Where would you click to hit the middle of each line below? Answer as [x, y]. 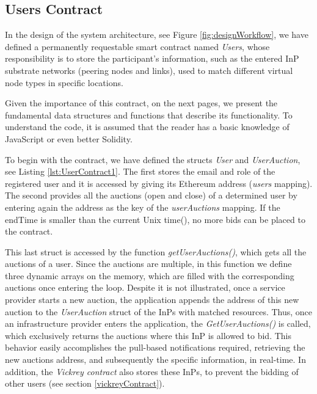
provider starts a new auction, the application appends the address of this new [152, 300]
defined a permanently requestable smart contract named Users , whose [137, 46]
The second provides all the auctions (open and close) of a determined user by [151, 195]
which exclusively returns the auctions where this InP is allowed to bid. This [148, 335]
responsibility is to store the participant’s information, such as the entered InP [152, 58]
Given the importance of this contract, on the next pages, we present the [141, 103]
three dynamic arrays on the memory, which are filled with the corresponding [150, 275]
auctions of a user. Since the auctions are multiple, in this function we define [148, 264]
